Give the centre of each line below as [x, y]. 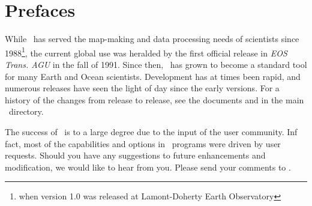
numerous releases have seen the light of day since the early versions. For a [142, 88]
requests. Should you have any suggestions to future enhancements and [135, 155]
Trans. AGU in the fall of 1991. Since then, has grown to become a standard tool [156, 64]
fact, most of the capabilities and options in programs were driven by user [143, 143]
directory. [26, 111]
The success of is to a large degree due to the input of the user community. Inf [151, 131]
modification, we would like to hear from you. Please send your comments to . [148, 167]
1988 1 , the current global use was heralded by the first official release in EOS [146, 52]
